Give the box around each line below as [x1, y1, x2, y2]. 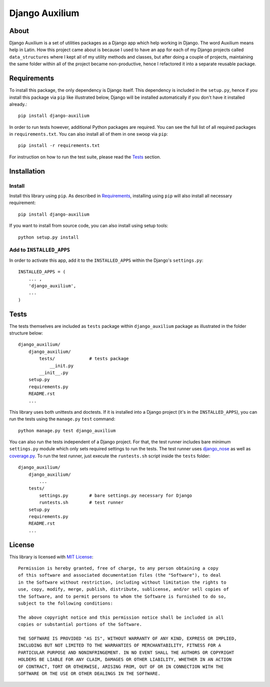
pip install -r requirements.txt [18, 143, 100, 148]
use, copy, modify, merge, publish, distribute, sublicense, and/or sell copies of [18, 587, 229, 592]
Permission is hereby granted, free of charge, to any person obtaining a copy [18, 566, 218, 571]
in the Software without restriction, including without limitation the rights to [18, 579, 226, 585]
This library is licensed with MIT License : [9, 554, 93, 560]
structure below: [9, 330, 43, 336]
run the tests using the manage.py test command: [9, 416, 115, 422]
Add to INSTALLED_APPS [9, 246, 70, 253]
